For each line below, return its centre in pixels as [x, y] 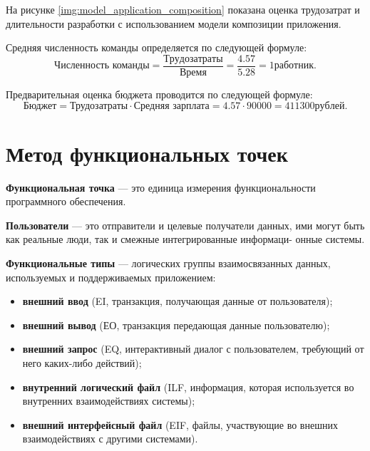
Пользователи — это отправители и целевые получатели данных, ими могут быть [185, 225]
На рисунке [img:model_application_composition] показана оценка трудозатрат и [183, 9]
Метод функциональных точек [147, 153]
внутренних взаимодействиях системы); [109, 401]
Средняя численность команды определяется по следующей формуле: [156, 47]
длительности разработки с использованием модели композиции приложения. [174, 23]
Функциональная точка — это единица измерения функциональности [161, 187]
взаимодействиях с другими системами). [110, 439]
